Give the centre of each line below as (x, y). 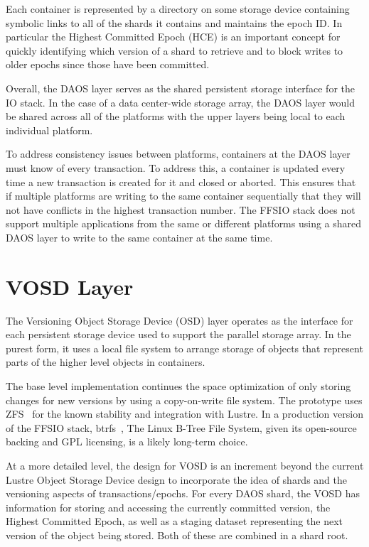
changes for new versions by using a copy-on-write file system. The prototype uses (184, 400)
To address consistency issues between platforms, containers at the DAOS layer (178, 154)
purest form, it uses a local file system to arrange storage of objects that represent (184, 348)
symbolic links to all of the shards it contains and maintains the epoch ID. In (174, 22)
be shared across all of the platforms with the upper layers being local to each (176, 116)
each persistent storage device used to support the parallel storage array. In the (178, 334)
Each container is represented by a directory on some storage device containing (178, 9)
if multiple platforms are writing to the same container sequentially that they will (183, 196)
